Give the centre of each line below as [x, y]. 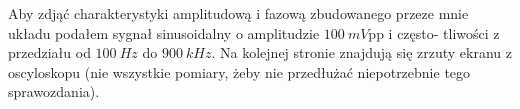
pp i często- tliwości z [434, 32]
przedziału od [49, 52]
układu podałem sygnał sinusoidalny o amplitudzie [164, 32]
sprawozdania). [54, 91]
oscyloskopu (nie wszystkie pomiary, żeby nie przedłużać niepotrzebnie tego [239, 71]
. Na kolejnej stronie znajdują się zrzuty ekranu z [361, 52]
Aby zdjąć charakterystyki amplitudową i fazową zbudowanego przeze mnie [238, 13]
